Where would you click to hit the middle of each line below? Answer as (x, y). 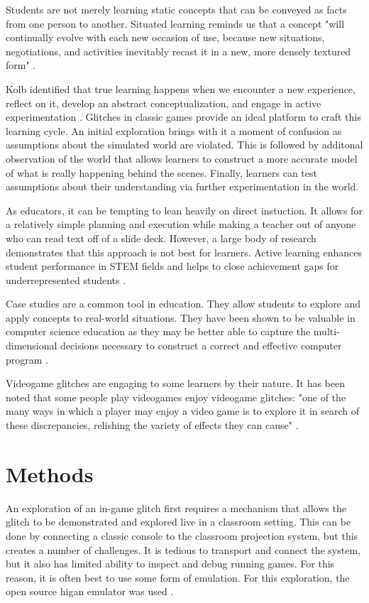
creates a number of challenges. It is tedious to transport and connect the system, (183, 549)
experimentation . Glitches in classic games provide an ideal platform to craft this (183, 117)
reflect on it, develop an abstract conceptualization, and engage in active (164, 103)
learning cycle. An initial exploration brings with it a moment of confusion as (174, 130)
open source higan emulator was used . (90, 591)
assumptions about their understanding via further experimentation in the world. (182, 186)
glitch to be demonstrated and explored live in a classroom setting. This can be (178, 522)
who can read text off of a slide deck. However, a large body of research (161, 238)
